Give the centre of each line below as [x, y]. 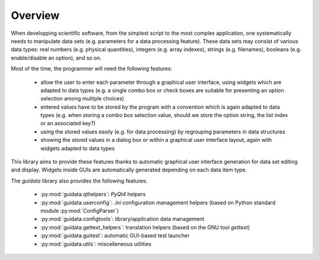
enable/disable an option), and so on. [56, 58]
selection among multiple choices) [82, 99]
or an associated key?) [68, 123]
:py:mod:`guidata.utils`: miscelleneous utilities [96, 244]
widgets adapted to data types [78, 148]
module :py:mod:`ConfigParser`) [80, 210]
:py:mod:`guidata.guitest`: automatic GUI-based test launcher [115, 236]
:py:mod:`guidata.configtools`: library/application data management [123, 219]
